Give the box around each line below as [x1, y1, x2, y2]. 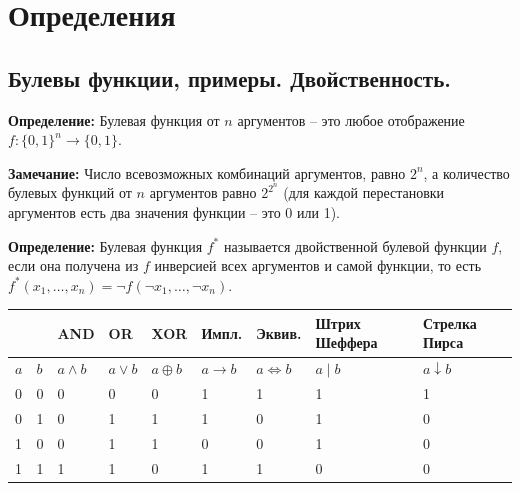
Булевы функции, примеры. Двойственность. [8, 62, 451, 93]
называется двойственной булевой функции [223, 235, 487, 256]
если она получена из [8, 255, 139, 276]
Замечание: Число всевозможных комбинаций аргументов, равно [8, 162, 406, 183]
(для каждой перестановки [283, 182, 445, 203]
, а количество [423, 162, 510, 183]
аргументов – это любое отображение [237, 109, 465, 130]
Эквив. [256, 322, 302, 343]
